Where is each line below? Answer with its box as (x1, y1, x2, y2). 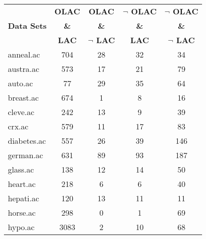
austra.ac (8, 63, 40, 74)
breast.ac (8, 92, 39, 103)
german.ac (8, 149, 43, 161)
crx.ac (8, 120, 29, 132)
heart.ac (8, 178, 36, 189)
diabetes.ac (8, 135, 46, 146)
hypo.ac (8, 221, 35, 233)
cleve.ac (8, 106, 35, 118)
